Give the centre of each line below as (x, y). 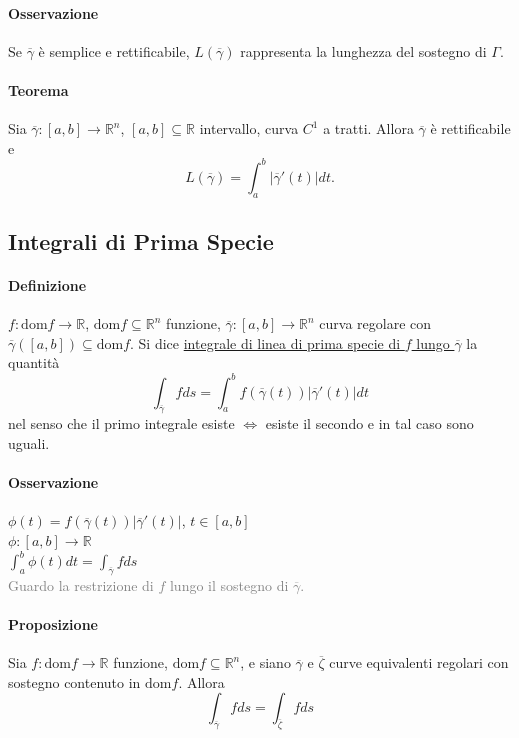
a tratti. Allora (368, 128)
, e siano (265, 662)
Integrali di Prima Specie (141, 241)
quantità (34, 362)
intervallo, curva (249, 128)
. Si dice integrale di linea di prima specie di (265, 342)
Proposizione (53, 623)
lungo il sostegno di (229, 584)
